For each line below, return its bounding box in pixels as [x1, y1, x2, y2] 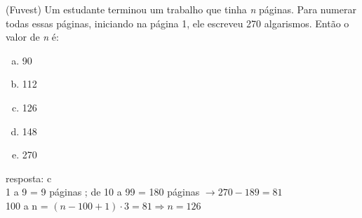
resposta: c [6, 170, 52, 185]
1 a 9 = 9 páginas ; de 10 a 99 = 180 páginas [6, 184, 200, 199]
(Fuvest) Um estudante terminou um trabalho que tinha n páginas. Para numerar [6, 2, 356, 16]
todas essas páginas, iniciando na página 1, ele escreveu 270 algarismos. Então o [6, 15, 349, 30]
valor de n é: [6, 29, 59, 44]
